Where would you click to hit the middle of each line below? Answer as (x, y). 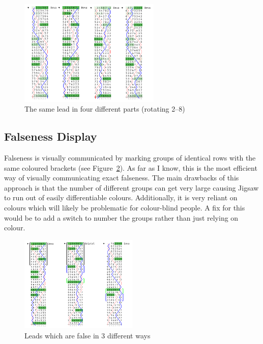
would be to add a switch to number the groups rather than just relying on (121, 217)
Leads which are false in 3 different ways (87, 335)
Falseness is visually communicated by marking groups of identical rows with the (130, 157)
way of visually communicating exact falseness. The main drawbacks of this (122, 178)
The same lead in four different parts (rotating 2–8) (105, 109)
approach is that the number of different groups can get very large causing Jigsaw (131, 187)
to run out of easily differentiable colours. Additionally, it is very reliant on (121, 197)
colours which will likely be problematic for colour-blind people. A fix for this (125, 207)
